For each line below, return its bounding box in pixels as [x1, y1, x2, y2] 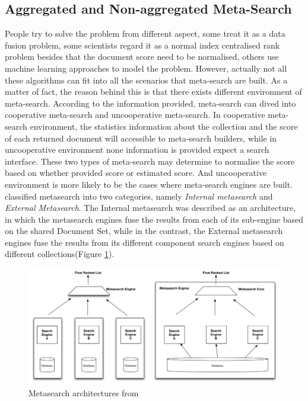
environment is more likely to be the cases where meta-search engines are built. [5, 178, 293, 190]
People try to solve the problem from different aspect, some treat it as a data [5, 27, 285, 40]
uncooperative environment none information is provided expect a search [5, 143, 269, 156]
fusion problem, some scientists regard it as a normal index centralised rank [5, 39, 280, 51]
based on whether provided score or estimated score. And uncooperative [5, 166, 267, 179]
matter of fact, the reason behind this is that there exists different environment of [5, 85, 302, 98]
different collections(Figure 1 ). [5, 248, 115, 260]
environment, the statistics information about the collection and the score [30, 120, 298, 132]
